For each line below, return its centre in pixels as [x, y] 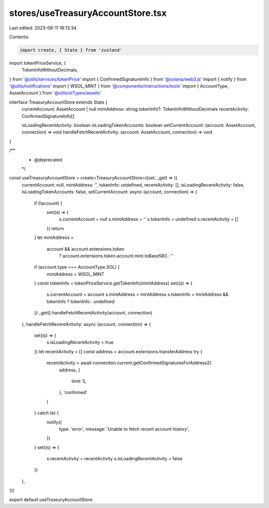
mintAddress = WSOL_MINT [75, 274]
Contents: [19, 37]
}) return [55, 228]
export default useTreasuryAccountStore [51, 500]
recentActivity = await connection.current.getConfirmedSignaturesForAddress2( [129, 363]
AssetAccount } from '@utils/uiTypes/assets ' [55, 93]
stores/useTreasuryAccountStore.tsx [88, 13]
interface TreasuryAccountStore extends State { [58, 102]
